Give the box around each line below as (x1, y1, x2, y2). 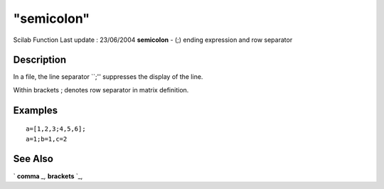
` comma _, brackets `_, (13, 171, 83, 180)
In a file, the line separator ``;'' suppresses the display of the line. (13, 72, 203, 81)
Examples (13, 104, 58, 117)
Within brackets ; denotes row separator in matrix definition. (13, 85, 189, 94)
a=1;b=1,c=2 (26, 135, 68, 143)
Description (13, 54, 67, 66)
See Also (13, 153, 53, 165)
